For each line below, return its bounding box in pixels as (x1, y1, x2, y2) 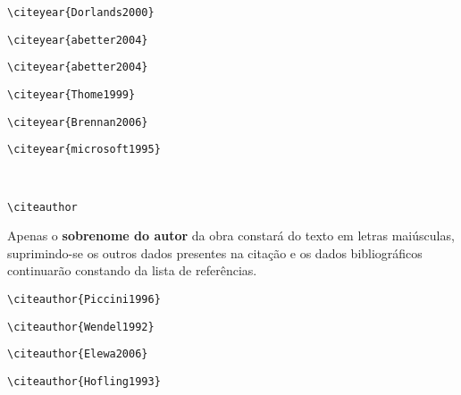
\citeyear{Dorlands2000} (7, 6, 155, 19)
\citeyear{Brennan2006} (7, 115, 148, 129)
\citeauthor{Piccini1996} (7, 292, 161, 306)
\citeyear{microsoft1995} (7, 143, 161, 156)
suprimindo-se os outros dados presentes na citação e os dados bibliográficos (7, 243, 423, 262)
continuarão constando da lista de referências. (7, 261, 257, 280)
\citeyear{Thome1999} (7, 88, 136, 101)
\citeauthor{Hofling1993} (7, 374, 161, 388)
